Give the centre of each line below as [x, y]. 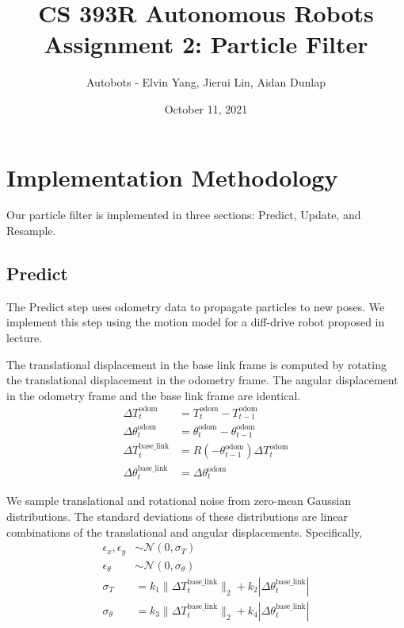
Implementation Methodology [172, 177]
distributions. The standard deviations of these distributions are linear [177, 516]
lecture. [25, 338]
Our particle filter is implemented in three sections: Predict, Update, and [184, 215]
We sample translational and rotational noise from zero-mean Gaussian [179, 501]
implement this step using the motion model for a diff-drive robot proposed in [196, 322]
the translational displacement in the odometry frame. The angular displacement [202, 380]
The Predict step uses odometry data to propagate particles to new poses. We [196, 306]
